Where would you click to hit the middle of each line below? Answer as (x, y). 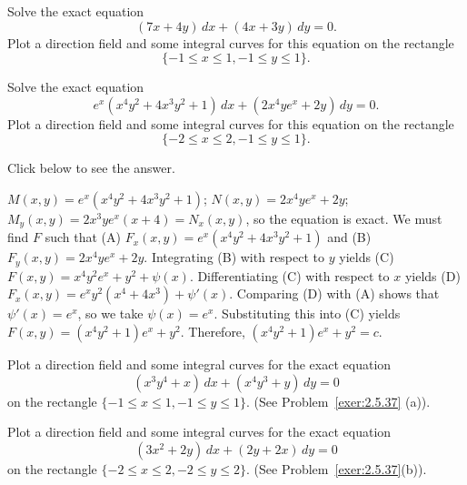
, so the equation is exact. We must (344, 218)
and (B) (349, 237)
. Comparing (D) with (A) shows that (334, 293)
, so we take (110, 313)
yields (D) (432, 275)
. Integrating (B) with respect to (234, 257)
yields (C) (367, 257)
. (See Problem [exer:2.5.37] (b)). (337, 468)
